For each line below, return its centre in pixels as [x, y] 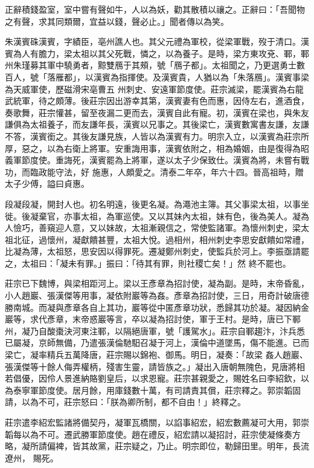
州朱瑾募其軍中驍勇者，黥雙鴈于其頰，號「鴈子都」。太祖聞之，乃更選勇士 [151, 65]
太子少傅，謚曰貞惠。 [47, 184]
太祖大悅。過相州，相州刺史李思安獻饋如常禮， [216, 239]
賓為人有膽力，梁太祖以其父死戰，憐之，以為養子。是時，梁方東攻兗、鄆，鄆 [157, 53]
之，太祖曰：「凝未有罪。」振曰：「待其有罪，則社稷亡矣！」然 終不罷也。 [148, 263]
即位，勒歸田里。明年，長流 [254, 446]
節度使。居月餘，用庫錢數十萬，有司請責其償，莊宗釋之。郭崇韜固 [169, 390]
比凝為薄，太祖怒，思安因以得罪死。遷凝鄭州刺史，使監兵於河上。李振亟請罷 [157, 251]
